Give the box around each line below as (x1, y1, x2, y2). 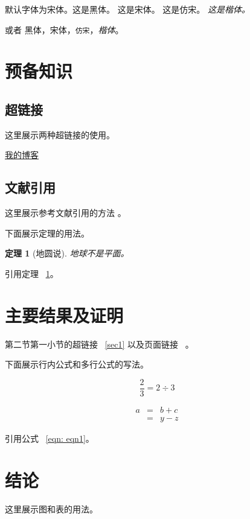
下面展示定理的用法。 (5, 226, 89, 239)
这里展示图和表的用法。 (5, 502, 98, 515)
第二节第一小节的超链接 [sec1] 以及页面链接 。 (5, 337, 194, 350)
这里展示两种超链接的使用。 (5, 128, 115, 141)
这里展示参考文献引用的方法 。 (5, 206, 126, 219)
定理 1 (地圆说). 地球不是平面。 (5, 247, 129, 259)
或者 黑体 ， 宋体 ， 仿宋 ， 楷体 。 (5, 23, 124, 36)
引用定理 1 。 (5, 267, 59, 279)
